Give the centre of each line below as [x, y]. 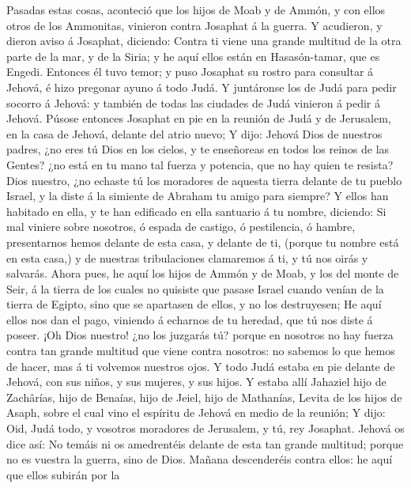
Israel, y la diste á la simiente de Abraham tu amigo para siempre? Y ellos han [198, 196]
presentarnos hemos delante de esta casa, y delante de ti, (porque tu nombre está [203, 242]
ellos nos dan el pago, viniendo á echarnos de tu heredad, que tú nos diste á [190, 319]
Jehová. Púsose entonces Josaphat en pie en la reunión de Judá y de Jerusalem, [199, 118]
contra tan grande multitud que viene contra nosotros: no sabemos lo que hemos [201, 351]
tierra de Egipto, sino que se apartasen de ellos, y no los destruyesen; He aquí [194, 304]
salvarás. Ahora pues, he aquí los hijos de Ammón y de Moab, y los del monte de [203, 273]
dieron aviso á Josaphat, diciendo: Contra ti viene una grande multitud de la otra [204, 41]
